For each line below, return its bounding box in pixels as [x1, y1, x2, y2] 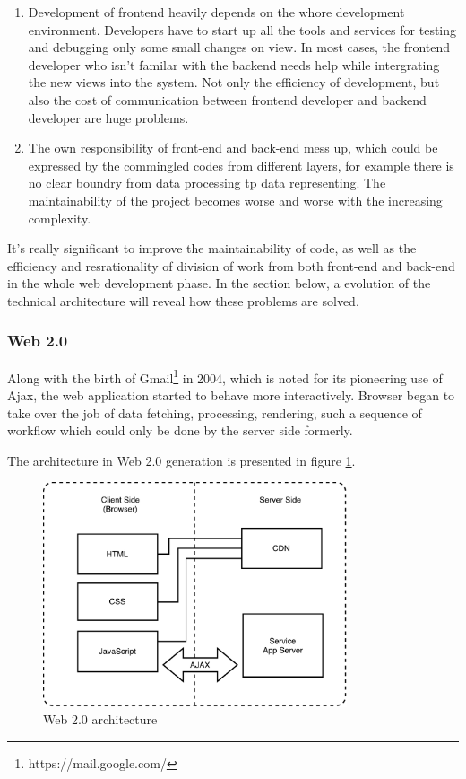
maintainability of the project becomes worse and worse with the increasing [28, 190, 443, 209]
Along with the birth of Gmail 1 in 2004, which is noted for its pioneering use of [7, 365, 443, 387]
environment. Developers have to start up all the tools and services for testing [28, 20, 457, 39]
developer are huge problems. [28, 108, 189, 127]
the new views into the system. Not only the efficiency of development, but [28, 73, 440, 92]
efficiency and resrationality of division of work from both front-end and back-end [7, 256, 455, 275]
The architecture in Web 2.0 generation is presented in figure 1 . [7, 451, 356, 469]
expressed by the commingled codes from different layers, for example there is [28, 155, 454, 174]
